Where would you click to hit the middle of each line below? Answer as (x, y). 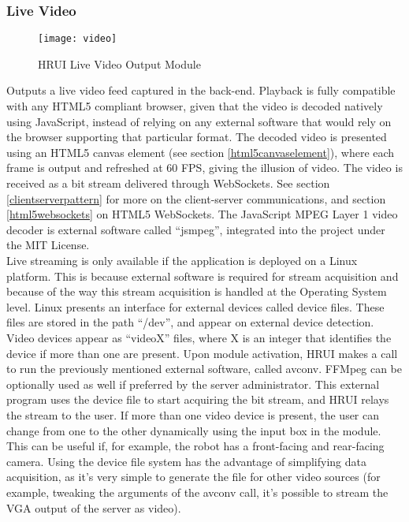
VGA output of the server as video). (94, 507)
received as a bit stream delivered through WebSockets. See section (168, 183)
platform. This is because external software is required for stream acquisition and (203, 276)
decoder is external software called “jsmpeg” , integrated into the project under (196, 229)
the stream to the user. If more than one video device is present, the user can (193, 414)
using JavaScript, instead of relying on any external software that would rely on (199, 121)
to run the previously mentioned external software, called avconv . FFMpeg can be (204, 369)
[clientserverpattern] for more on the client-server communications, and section (196, 198)
